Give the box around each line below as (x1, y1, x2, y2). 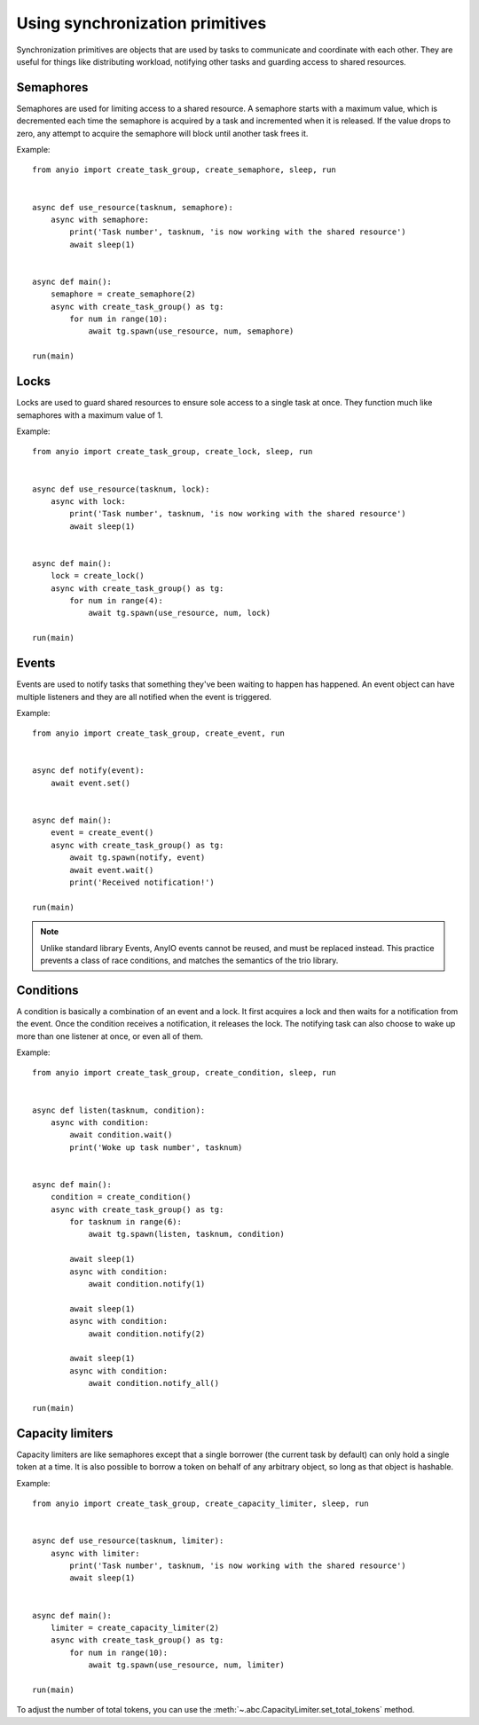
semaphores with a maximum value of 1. (16, 409, 163, 421)
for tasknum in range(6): (69, 1217, 182, 1227)
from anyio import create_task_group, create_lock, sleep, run (32, 446, 313, 457)
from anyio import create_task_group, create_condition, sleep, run (32, 1067, 336, 1078)
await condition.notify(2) (88, 1328, 206, 1339)
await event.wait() (69, 865, 154, 875)
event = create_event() (50, 828, 154, 838)
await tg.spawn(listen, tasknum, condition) (88, 1229, 286, 1240)
